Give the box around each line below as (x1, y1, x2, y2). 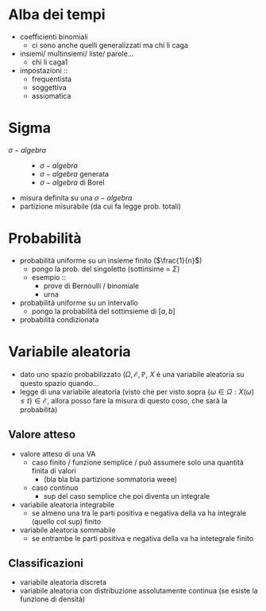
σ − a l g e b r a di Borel (39, 177, 105, 187)
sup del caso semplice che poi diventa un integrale (43, 491, 210, 500)
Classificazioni (8, 556, 83, 570)
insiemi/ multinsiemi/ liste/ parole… (19, 49, 134, 58)
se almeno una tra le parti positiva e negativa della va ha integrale (31, 508, 247, 518)
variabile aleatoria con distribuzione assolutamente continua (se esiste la (19, 586, 258, 596)
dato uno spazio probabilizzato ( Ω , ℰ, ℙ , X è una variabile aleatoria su (19, 369, 245, 379)
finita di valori (31, 465, 77, 475)
